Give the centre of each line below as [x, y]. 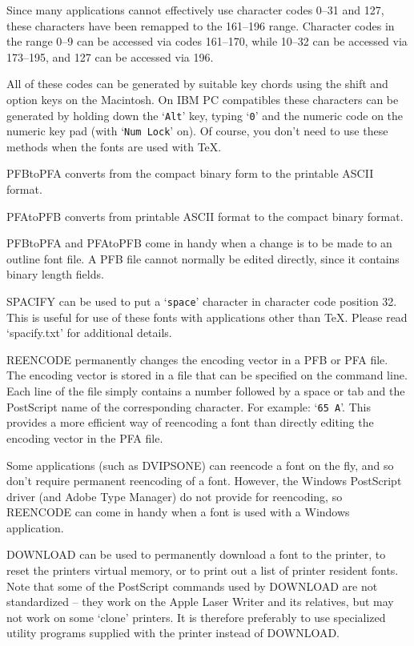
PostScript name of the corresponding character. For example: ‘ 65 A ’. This [189, 406]
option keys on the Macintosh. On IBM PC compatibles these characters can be [203, 99]
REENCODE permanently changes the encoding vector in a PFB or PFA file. [197, 359]
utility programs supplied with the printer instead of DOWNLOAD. [173, 633]
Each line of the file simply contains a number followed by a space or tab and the [206, 391]
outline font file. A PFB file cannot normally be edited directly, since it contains [203, 258]
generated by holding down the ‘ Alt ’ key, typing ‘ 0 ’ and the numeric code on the [205, 115]
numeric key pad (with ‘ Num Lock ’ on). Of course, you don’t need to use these [197, 131]
